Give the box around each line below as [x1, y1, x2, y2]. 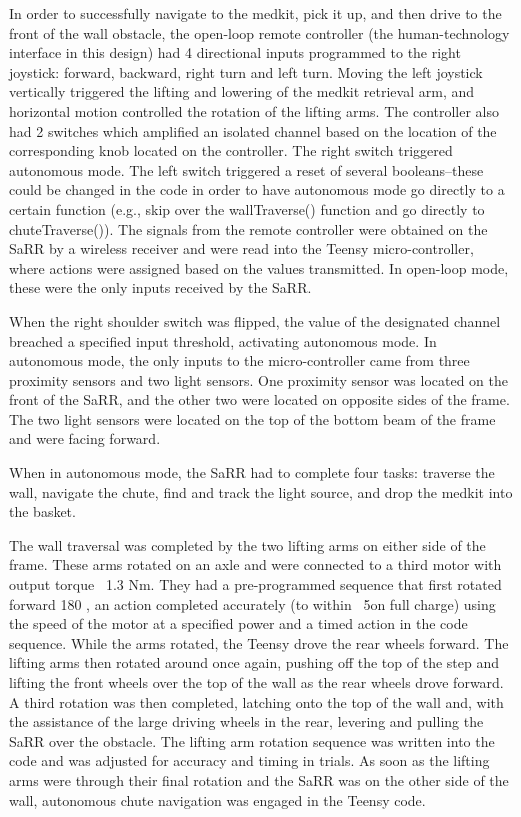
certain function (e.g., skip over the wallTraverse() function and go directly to [9, 198, 485, 219]
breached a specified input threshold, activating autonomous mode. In [9, 330, 437, 351]
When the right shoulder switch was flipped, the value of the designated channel [9, 310, 501, 331]
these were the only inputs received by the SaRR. [9, 277, 312, 298]
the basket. [9, 501, 76, 522]
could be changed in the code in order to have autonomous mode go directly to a [9, 179, 505, 200]
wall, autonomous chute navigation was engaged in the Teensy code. [9, 789, 426, 810]
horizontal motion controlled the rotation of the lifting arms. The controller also [9, 100, 500, 121]
